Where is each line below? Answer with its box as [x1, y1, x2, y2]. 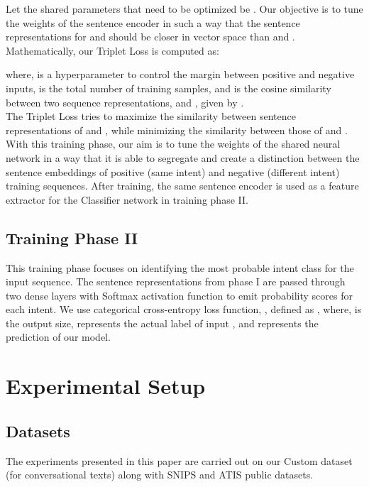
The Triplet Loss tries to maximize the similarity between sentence [6, 109, 296, 124]
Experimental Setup [6, 371, 206, 400]
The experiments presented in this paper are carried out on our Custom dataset [6, 453, 353, 468]
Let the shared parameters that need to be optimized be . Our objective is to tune [6, 1, 363, 16]
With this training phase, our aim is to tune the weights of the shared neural [6, 136, 341, 151]
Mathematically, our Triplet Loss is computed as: [6, 43, 219, 58]
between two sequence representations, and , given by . [6, 94, 244, 109]
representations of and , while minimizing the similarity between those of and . [6, 122, 348, 137]
